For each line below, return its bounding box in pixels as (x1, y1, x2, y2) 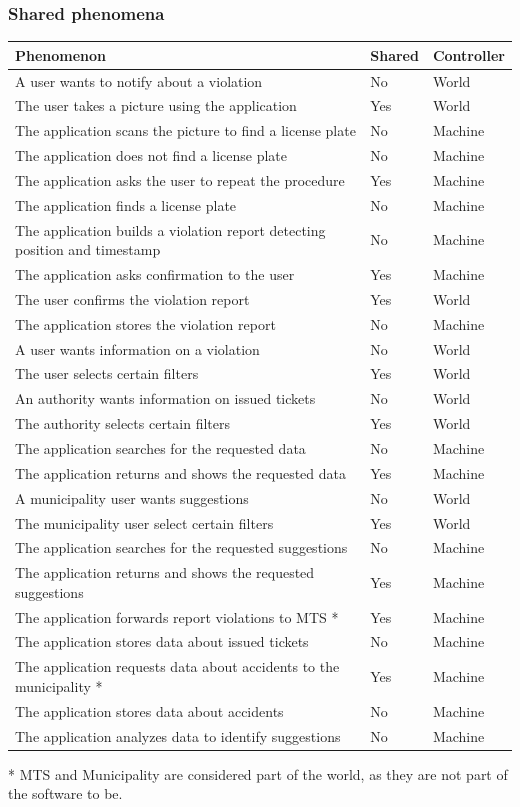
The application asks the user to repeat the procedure (15, 169, 345, 190)
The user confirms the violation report (15, 288, 250, 309)
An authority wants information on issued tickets (15, 388, 316, 409)
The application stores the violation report (15, 313, 276, 334)
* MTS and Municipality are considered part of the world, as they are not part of (8, 763, 508, 784)
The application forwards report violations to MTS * (15, 606, 339, 627)
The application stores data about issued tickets (15, 631, 309, 652)
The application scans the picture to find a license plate (15, 120, 356, 141)
